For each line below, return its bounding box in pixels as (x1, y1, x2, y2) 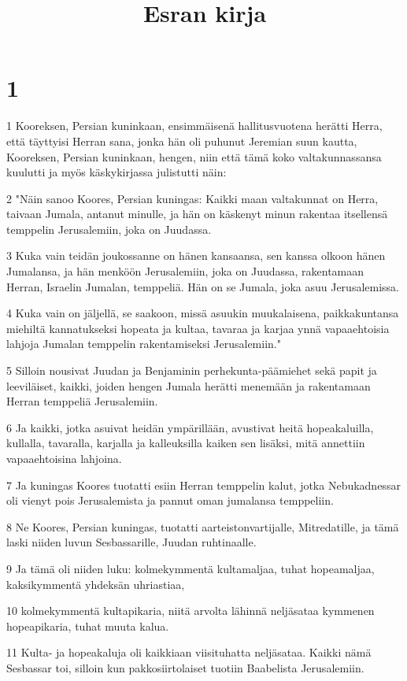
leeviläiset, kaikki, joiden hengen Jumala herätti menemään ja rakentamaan (6, 377, 371, 394)
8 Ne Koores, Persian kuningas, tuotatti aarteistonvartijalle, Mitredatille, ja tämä (6, 518, 399, 535)
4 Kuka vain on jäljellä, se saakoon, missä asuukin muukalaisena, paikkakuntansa (6, 305, 399, 321)
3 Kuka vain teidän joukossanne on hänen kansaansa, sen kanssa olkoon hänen (6, 247, 386, 264)
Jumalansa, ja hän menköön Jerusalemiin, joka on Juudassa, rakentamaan (6, 263, 364, 279)
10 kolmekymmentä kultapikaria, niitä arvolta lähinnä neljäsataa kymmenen (6, 602, 375, 619)
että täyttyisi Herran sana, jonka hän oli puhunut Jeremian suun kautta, (6, 132, 357, 149)
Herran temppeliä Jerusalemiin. (6, 393, 158, 409)
